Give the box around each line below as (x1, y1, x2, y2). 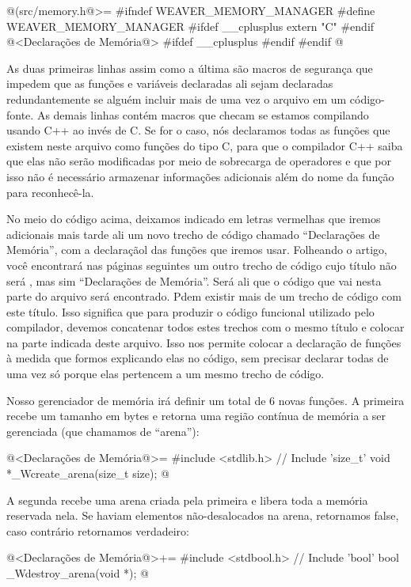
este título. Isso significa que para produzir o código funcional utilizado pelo (6, 303, 375, 320)
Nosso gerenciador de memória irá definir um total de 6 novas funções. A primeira (6, 392, 405, 408)
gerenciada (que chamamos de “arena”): (6, 422, 200, 439)
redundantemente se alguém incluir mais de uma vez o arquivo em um (6, 90, 347, 107)
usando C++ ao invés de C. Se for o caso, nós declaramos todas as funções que (6, 122, 390, 138)
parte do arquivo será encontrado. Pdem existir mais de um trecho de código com (6, 288, 401, 305)
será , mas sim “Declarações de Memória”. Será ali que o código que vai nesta (6, 272, 382, 289)
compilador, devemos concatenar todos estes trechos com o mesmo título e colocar (6, 319, 405, 335)
